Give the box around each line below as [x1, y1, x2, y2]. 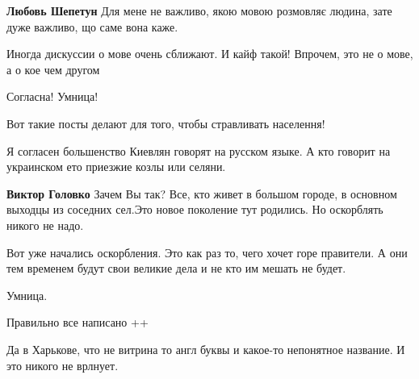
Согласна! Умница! [6, 88, 98, 105]
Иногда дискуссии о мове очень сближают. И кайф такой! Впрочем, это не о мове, [6, 45, 413, 62]
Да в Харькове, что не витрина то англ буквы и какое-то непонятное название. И [6, 340, 405, 357]
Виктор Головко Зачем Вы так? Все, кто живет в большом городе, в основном [6, 185, 397, 202]
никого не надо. [6, 216, 84, 233]
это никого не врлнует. [6, 356, 119, 373]
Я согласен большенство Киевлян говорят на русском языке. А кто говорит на [6, 142, 391, 159]
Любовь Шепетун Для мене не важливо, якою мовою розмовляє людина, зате [6, 2, 392, 19]
